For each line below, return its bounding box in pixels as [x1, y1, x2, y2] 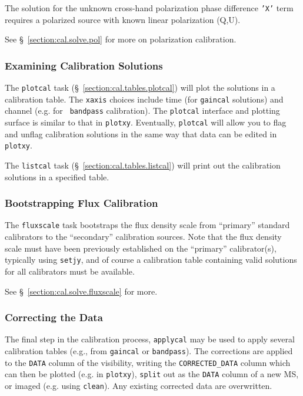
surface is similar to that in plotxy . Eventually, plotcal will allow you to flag [5, 116, 287, 128]
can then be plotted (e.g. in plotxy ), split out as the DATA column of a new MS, [5, 368, 299, 380]
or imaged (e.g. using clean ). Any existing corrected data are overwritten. [5, 379, 272, 391]
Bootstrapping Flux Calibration [5, 196, 158, 210]
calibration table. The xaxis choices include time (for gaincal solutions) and [5, 93, 284, 105]
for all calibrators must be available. [5, 265, 135, 277]
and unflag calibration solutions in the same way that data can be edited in [5, 127, 277, 140]
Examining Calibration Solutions [5, 58, 163, 72]
